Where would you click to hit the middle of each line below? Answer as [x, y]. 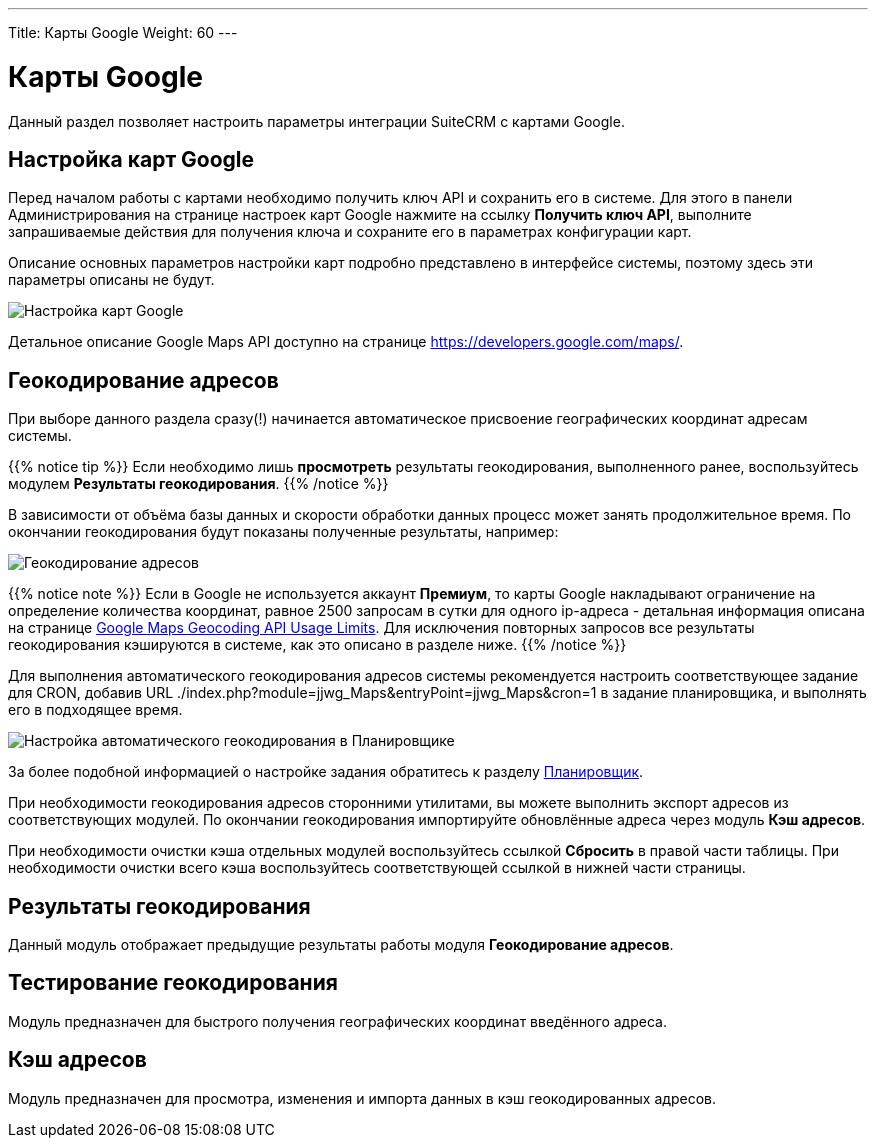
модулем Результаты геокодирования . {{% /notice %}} [198, 484]
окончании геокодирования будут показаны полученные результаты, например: [283, 532]
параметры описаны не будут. [111, 280]
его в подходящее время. [95, 710]
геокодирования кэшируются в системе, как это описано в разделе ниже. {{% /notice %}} [317, 645]
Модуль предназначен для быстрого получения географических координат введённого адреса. [337, 1021]
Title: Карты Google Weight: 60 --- [123, 32]
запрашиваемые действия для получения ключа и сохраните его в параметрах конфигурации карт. [350, 232]
